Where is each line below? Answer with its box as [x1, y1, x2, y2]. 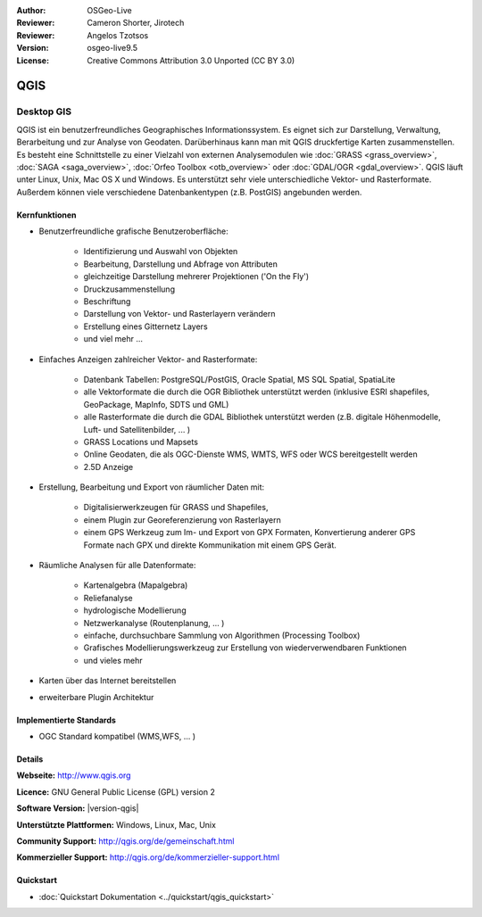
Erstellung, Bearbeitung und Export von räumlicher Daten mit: [38, 482, 265, 492]
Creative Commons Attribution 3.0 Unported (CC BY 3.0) [87, 54, 295, 66]
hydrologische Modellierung [83, 605, 187, 615]
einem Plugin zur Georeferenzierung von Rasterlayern [83, 514, 281, 525]
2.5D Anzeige [83, 461, 134, 472]
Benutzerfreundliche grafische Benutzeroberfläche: [38, 226, 229, 236]
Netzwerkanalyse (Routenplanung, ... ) [83, 617, 225, 628]
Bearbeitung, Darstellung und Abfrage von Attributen [83, 259, 278, 269]
